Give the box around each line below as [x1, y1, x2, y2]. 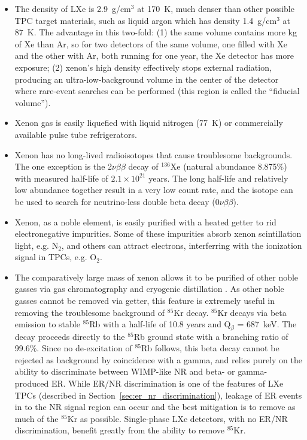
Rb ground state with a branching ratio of [133, 330, 288, 342]
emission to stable [14, 318, 80, 330]
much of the [14, 412, 59, 424]
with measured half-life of [14, 171, 108, 184]
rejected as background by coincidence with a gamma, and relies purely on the [14, 353, 302, 366]
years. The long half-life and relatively [148, 171, 288, 184]
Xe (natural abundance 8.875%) [170, 160, 287, 173]
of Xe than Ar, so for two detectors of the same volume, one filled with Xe [14, 37, 288, 50]
